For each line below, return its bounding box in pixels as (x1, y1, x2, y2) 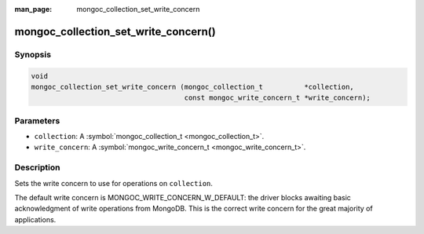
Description (14, 162, 60, 173)
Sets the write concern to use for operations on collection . (14, 178, 214, 188)
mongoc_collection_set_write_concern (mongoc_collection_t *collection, (31, 82, 355, 91)
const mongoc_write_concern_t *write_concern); (184, 93, 371, 102)
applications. (14, 214, 57, 224)
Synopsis (14, 49, 51, 60)
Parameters (14, 115, 60, 126)
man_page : (14, 5, 53, 13)
